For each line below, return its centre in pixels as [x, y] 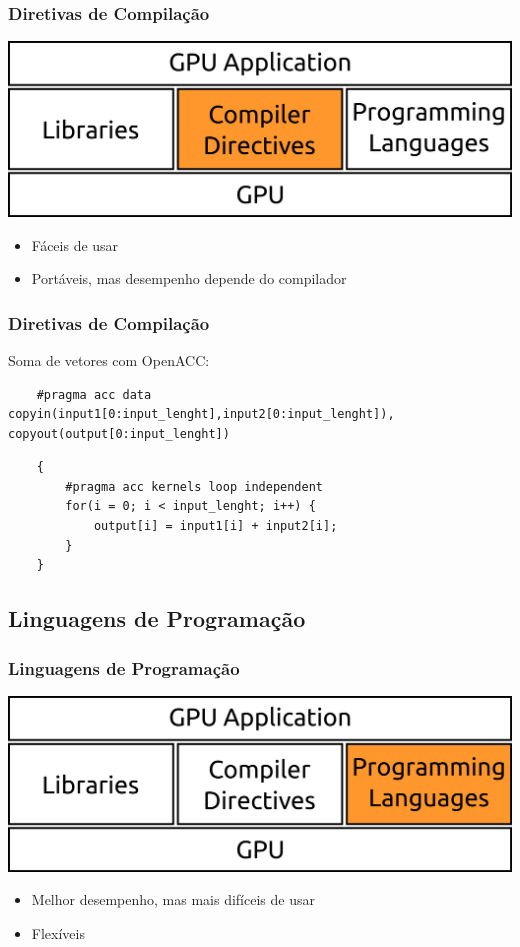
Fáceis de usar [75, 244]
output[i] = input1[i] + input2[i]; [215, 526]
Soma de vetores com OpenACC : [109, 359]
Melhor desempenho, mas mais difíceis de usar [173, 899]
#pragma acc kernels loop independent [194, 486]
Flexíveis [58, 932]
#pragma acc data [94, 394]
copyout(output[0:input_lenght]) [119, 433]
